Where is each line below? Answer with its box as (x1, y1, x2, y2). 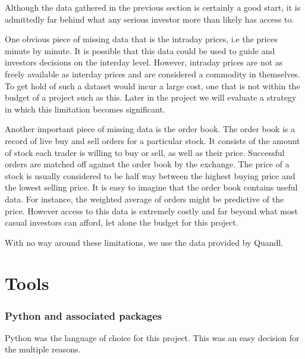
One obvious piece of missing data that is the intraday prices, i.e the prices (5, 33, 278, 45)
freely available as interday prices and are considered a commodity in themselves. (5, 67, 300, 80)
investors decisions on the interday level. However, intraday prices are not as (5, 56, 283, 68)
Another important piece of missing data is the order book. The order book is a (5, 123, 295, 135)
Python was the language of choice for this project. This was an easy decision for (5, 331, 300, 344)
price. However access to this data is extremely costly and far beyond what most (5, 204, 298, 217)
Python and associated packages (5, 308, 162, 323)
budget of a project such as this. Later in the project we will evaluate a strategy (5, 91, 297, 104)
